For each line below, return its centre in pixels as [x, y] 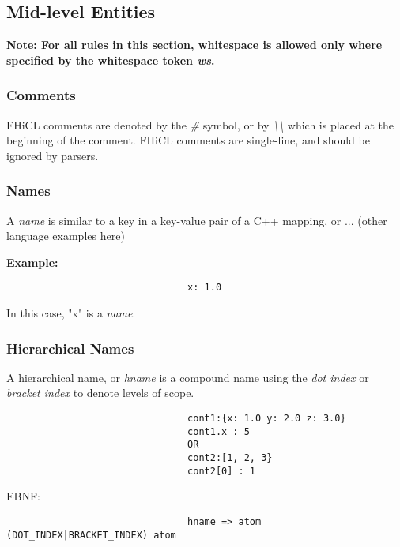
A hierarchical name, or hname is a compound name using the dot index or [188, 377]
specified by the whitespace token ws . [111, 60]
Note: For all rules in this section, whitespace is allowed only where [194, 45]
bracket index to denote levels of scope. [100, 393]
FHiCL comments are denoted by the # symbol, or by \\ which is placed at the [200, 124]
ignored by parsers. [53, 155]
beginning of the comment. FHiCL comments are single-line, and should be [188, 140]
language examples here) [66, 236]
